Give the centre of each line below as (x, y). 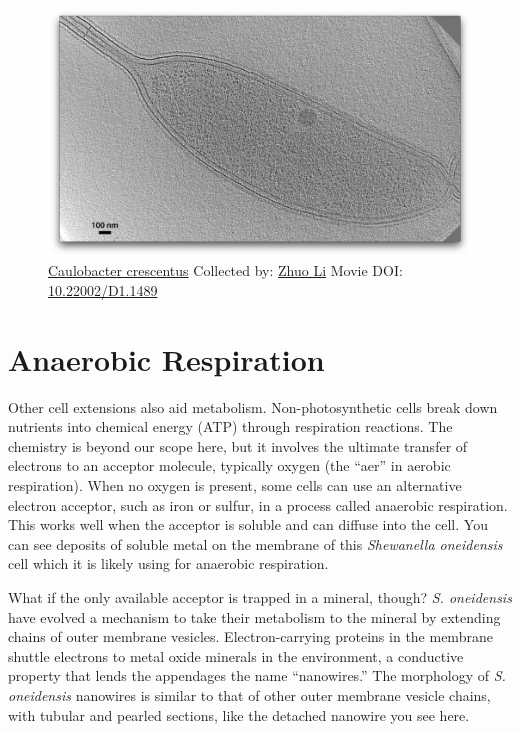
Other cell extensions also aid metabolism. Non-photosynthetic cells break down (253, 406)
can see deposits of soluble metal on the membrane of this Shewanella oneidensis (255, 543)
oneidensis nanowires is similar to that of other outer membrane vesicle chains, (249, 695)
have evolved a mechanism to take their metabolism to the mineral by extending (254, 616)
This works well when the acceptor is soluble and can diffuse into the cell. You (248, 524)
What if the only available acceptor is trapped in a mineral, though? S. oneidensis (260, 597)
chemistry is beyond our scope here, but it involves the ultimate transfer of (238, 445)
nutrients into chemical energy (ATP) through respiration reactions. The (230, 426)
